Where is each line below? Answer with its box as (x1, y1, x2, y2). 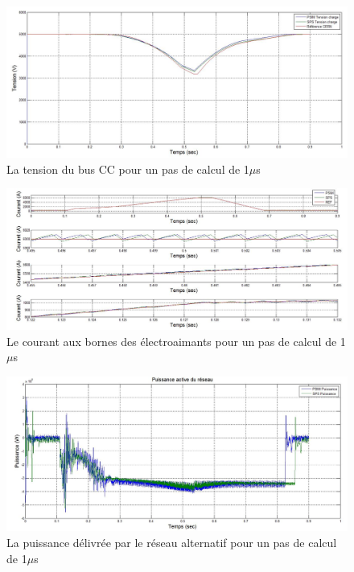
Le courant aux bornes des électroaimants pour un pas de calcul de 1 (6, 332, 346, 349)
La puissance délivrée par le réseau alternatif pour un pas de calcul (6, 534, 337, 551)
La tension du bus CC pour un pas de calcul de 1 (6, 160, 249, 177)
